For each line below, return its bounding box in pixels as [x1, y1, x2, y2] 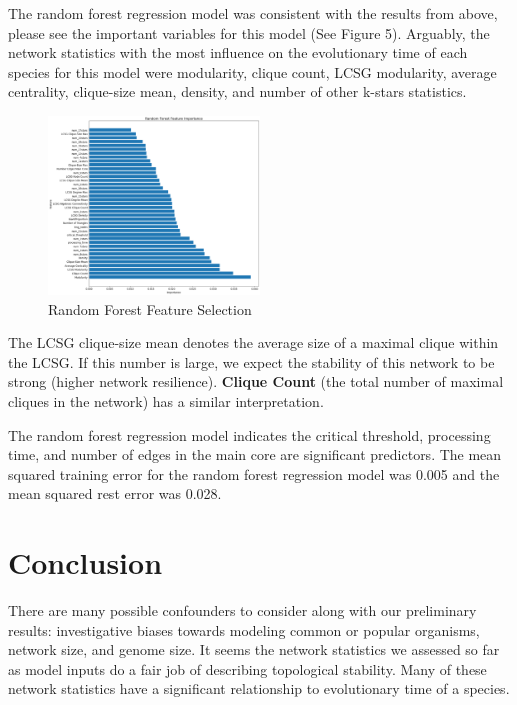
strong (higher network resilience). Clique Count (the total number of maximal [8, 371, 504, 392]
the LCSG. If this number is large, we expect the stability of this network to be [8, 351, 495, 372]
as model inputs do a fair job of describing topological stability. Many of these [8, 658, 487, 679]
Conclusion [8, 542, 163, 583]
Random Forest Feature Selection [48, 298, 252, 319]
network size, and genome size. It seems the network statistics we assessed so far [8, 639, 500, 660]
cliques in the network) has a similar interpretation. [8, 391, 324, 412]
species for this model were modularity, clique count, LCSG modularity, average [8, 61, 497, 82]
